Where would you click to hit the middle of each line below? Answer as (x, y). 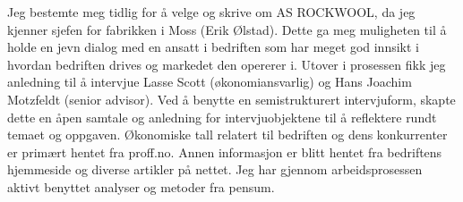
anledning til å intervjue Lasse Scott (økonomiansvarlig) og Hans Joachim (210, 82)
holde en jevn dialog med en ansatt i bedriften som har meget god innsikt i (213, 47)
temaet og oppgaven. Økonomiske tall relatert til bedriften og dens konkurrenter (227, 135)
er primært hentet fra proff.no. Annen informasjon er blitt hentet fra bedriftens (225, 151)
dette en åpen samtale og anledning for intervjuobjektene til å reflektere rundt (222, 117)
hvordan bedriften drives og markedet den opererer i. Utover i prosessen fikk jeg (227, 64)
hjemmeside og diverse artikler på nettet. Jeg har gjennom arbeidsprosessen (215, 169)
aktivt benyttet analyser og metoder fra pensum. (141, 186)
